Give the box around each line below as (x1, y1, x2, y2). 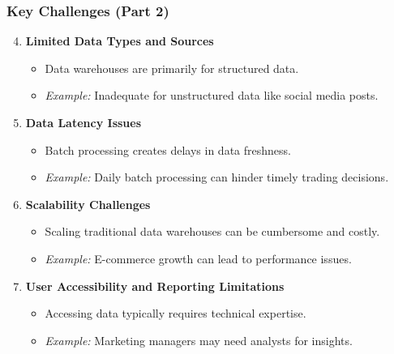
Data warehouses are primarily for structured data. (45, 59, 299, 76)
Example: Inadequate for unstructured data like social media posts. (45, 87, 379, 104)
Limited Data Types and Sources (25, 32, 214, 49)
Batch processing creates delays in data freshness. (45, 141, 291, 158)
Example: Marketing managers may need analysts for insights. (45, 331, 353, 348)
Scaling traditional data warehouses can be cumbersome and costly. (45, 223, 380, 240)
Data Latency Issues (25, 114, 142, 130)
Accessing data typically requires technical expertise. (45, 305, 306, 322)
